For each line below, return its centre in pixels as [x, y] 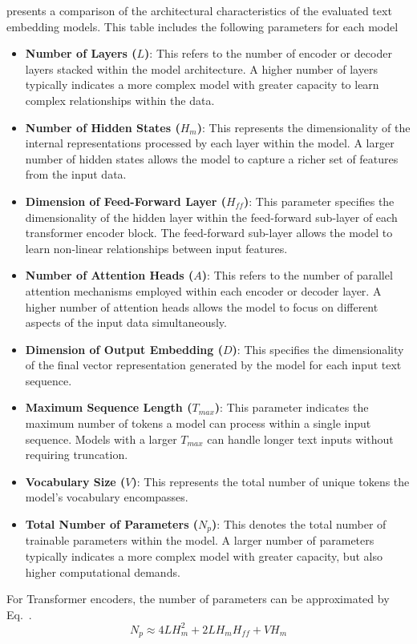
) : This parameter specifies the [319, 201]
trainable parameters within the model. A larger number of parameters [200, 540]
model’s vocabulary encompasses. [107, 497]
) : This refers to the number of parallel [297, 275]
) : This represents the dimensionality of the [304, 127]
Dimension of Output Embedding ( [124, 349]
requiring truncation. [77, 455]
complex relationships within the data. [120, 100]
